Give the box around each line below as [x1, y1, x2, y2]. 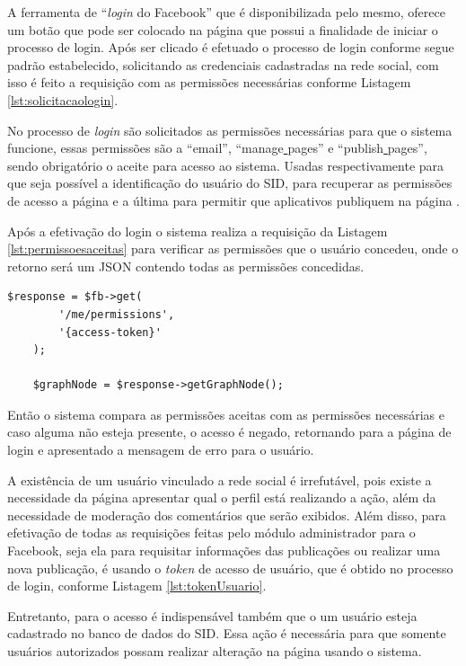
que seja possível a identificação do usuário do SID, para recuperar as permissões [7, 173, 453, 192]
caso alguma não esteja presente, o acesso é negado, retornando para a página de [7, 422, 452, 441]
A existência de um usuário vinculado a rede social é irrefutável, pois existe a [7, 470, 432, 489]
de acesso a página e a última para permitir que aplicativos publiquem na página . [7, 191, 460, 209]
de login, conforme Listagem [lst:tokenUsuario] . [7, 576, 267, 595]
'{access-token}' [58, 325, 162, 339]
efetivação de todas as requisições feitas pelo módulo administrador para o [7, 523, 416, 542]
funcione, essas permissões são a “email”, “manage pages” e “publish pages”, [7, 138, 427, 157]
